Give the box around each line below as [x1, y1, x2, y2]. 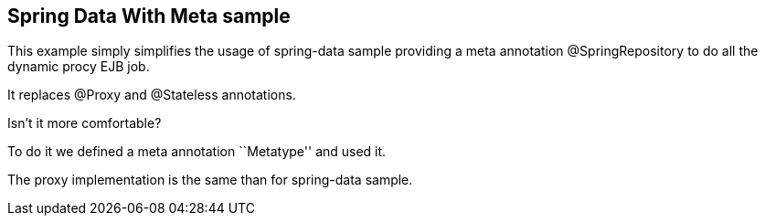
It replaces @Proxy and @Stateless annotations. [7, 87, 296, 103]
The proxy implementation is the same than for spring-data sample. [7, 172, 413, 188]
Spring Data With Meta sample [7, 5, 291, 27]
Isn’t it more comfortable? [7, 115, 162, 132]
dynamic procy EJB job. [7, 58, 150, 75]
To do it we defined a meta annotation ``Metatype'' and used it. [7, 143, 387, 160]
